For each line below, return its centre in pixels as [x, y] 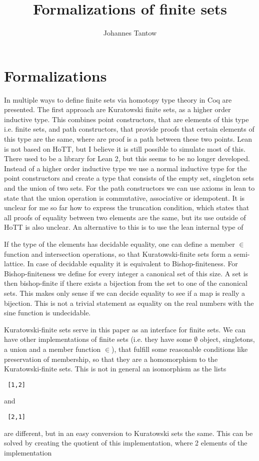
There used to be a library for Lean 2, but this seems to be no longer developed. [127, 158]
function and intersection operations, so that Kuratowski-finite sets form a [118, 254]
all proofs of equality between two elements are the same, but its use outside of [125, 217]
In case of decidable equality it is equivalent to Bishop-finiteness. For [132, 264]
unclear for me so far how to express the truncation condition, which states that [127, 207]
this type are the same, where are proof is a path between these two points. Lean [128, 139]
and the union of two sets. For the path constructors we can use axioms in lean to [129, 188]
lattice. [14, 264]
